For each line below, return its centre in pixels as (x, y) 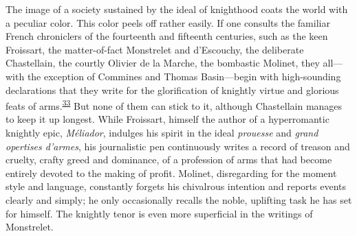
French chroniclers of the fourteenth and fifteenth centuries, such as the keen (167, 36)
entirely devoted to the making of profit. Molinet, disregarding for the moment (171, 173)
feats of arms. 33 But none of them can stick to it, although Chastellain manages (174, 105)
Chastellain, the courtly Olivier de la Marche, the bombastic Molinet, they (163, 63)
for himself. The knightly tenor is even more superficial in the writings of (159, 213)
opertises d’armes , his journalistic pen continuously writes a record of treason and (178, 146)
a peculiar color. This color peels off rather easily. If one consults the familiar (168, 22)
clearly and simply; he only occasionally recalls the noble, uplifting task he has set (179, 199)
